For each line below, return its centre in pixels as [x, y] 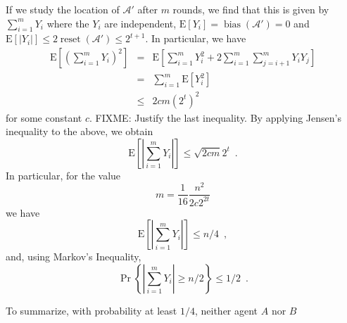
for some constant [44, 117]
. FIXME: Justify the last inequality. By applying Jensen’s [215, 117]
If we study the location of [63, 9]
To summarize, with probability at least [92, 311]
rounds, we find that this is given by [251, 9]
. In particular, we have [196, 38]
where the [68, 23]
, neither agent [226, 311]
